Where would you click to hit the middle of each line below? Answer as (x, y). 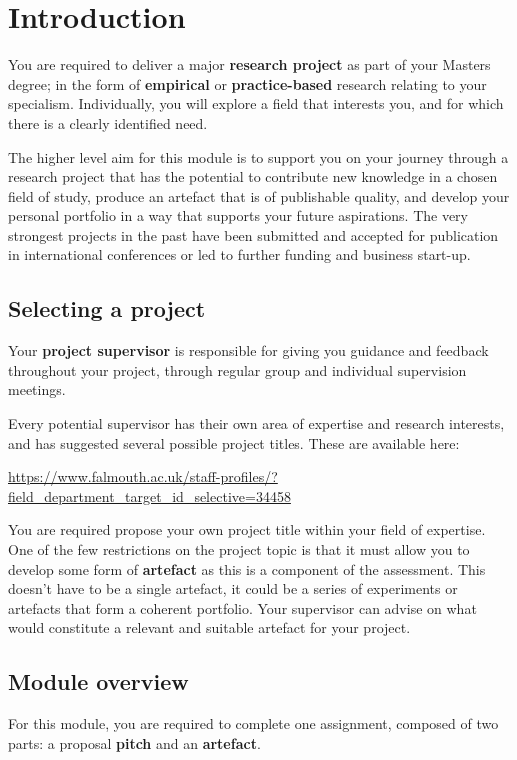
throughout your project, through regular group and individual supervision (237, 369)
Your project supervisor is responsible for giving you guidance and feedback (248, 350)
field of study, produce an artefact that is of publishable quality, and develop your (259, 195)
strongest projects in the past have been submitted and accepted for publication (253, 234)
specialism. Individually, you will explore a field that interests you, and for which (256, 103)
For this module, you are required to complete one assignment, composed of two (253, 723)
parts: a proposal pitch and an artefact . (134, 742)
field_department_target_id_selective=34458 (149, 495)
